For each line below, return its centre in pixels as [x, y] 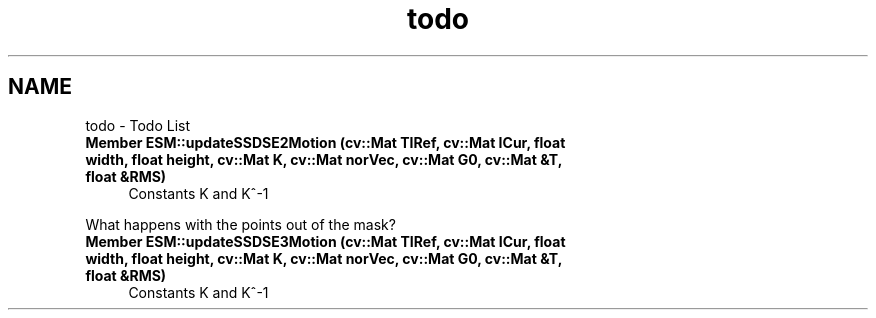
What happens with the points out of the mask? [240, 224]
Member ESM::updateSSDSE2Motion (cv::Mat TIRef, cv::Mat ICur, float [325, 142]
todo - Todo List [138, 125]
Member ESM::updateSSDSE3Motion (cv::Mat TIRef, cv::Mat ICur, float [325, 241]
